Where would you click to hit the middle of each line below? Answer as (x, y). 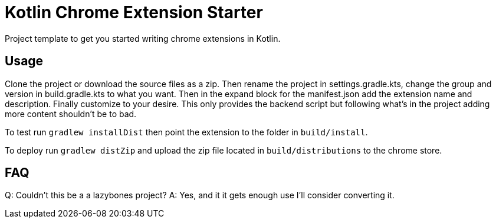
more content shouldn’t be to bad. (71, 114)
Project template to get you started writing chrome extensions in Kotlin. (143, 38)
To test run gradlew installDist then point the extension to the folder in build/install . (186, 132)
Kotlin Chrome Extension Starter (134, 12)
